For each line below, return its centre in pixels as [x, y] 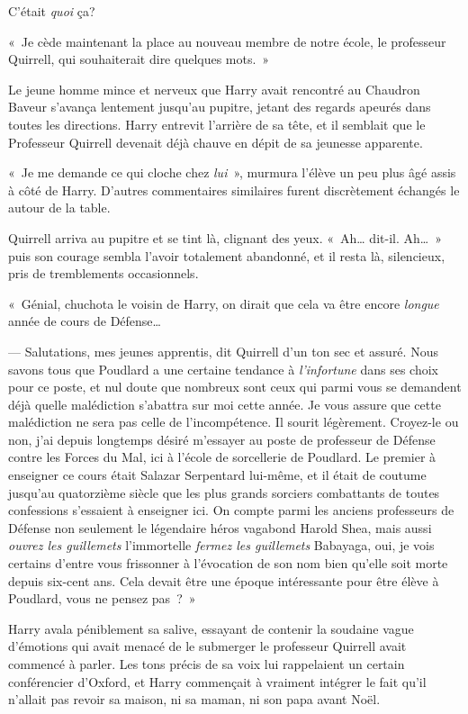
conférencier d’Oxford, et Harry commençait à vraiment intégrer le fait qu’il [217, 681]
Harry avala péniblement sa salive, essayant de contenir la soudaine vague [211, 628]
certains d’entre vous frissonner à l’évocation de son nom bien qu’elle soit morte [228, 563]
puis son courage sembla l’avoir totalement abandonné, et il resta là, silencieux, [227, 255]
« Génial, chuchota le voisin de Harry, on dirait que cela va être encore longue [224, 303]
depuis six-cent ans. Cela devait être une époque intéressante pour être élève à [224, 580]
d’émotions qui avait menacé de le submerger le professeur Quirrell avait [207, 646]
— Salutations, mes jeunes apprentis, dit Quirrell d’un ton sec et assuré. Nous [223, 351]
